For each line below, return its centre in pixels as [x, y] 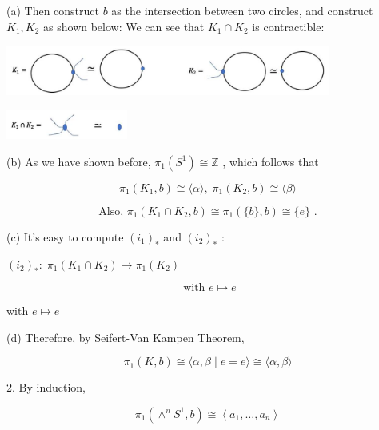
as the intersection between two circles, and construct [242, 10]
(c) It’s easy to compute [65, 236]
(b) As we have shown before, [79, 161]
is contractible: [288, 26]
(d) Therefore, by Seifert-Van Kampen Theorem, [126, 337]
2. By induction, [46, 387]
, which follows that [271, 161]
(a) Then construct [53, 10]
